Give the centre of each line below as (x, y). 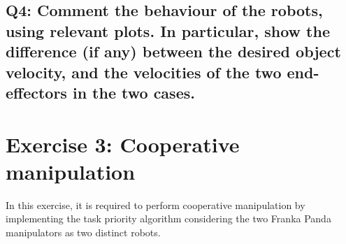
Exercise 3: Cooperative (123, 144)
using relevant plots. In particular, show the (168, 30)
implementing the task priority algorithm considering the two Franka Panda (168, 218)
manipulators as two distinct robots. (83, 232)
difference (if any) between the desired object (173, 51)
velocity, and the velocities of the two (144, 72)
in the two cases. (134, 92)
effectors (36, 92)
